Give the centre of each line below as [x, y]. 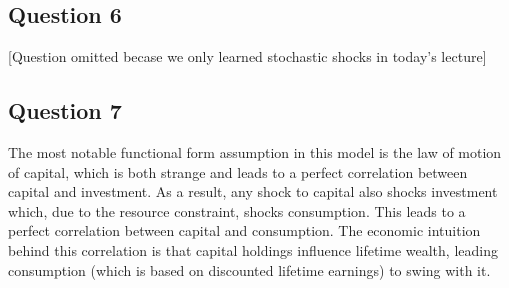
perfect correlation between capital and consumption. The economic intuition [244, 230]
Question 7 [65, 110]
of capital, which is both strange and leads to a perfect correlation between [238, 171]
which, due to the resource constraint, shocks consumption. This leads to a [237, 210]
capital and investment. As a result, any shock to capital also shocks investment [253, 191]
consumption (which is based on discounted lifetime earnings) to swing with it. [249, 269]
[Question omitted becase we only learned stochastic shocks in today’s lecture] [247, 56]
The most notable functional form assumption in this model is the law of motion [255, 152]
